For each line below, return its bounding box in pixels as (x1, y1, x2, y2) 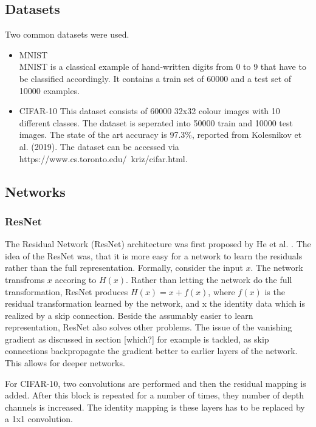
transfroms (5, 273, 45, 285)
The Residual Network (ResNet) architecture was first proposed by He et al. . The (5, 237, 311, 250)
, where (208, 285, 235, 298)
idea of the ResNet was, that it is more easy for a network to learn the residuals (5, 249, 303, 262)
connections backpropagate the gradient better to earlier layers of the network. (5, 344, 298, 357)
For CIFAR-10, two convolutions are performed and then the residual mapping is (5, 377, 306, 389)
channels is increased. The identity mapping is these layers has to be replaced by (5, 400, 305, 413)
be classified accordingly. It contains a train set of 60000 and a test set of (19, 72, 292, 84)
